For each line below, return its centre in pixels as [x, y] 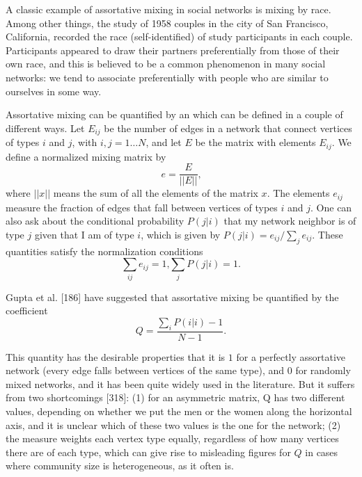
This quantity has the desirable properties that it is [116, 356]
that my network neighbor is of [290, 221]
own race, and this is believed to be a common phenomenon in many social [166, 64]
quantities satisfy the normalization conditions [104, 251]
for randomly [323, 370]
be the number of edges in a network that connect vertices [228, 128]
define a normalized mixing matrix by [86, 156]
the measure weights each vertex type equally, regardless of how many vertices [172, 438]
